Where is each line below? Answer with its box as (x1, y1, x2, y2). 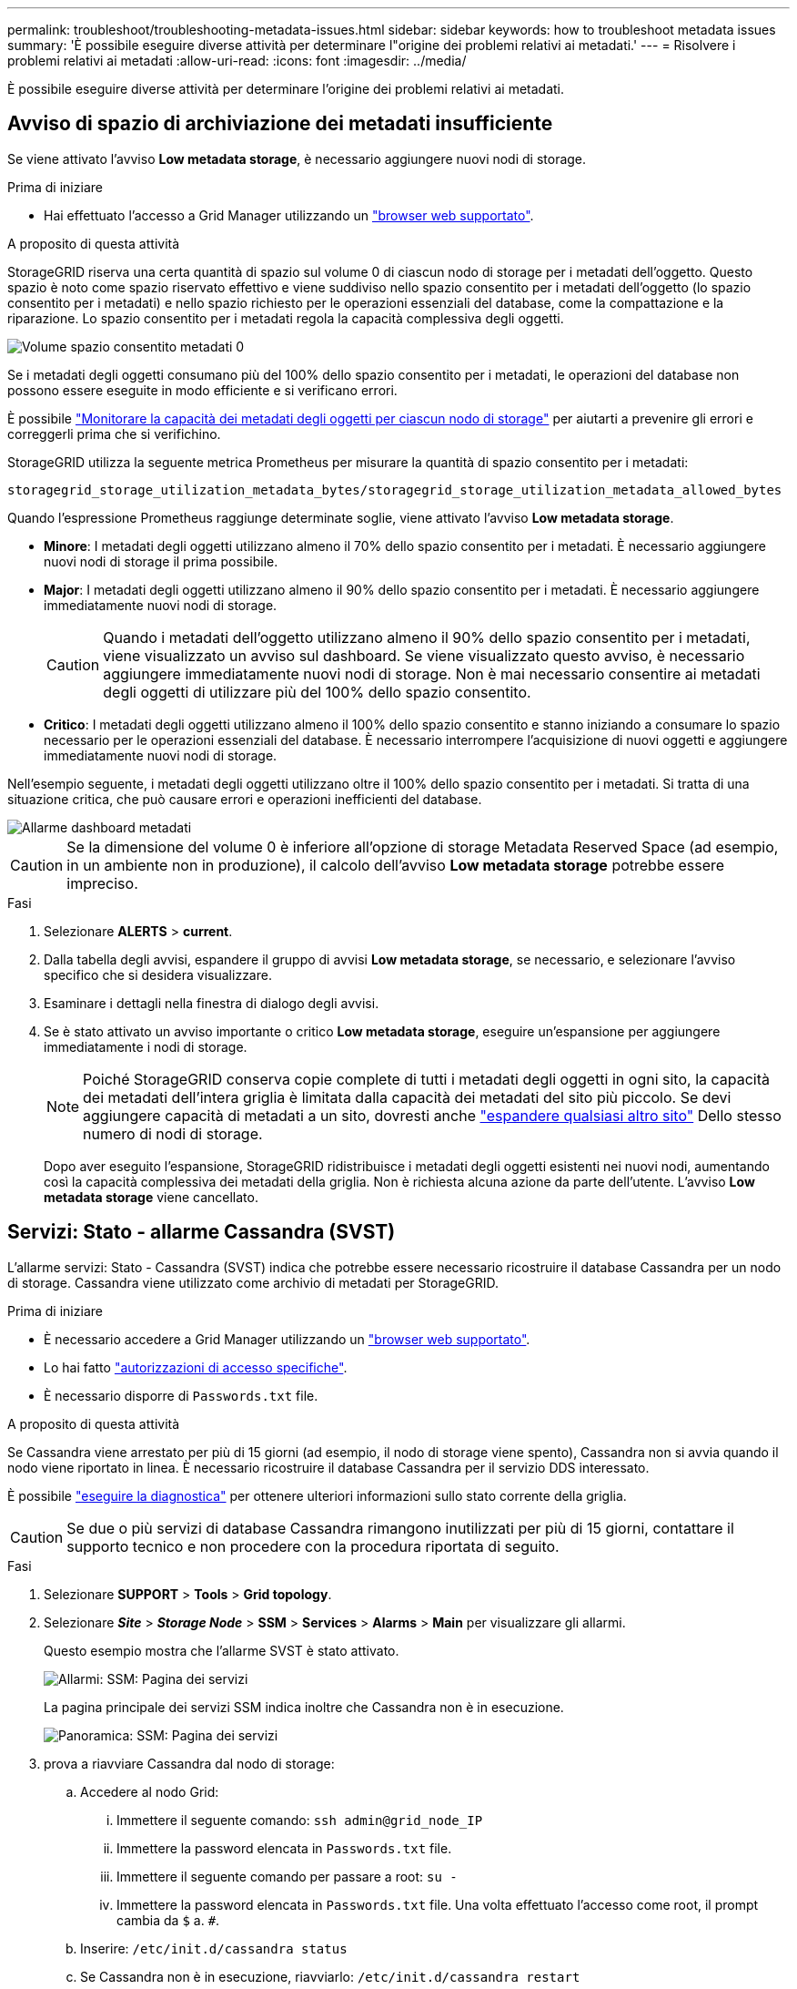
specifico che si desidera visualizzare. (44, 966, 272, 983)
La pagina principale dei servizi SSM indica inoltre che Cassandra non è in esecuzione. (44, 1698, 564, 1715)
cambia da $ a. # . (116, 1912, 220, 1928)
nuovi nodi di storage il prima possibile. (44, 553, 278, 569)
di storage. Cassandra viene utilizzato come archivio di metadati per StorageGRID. (7, 1274, 499, 1290)
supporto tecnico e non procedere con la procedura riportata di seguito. (66, 1536, 560, 1555)
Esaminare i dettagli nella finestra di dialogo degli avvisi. (44, 994, 379, 1011)
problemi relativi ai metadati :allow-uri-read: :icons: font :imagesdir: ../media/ (7, 53, 467, 68)
